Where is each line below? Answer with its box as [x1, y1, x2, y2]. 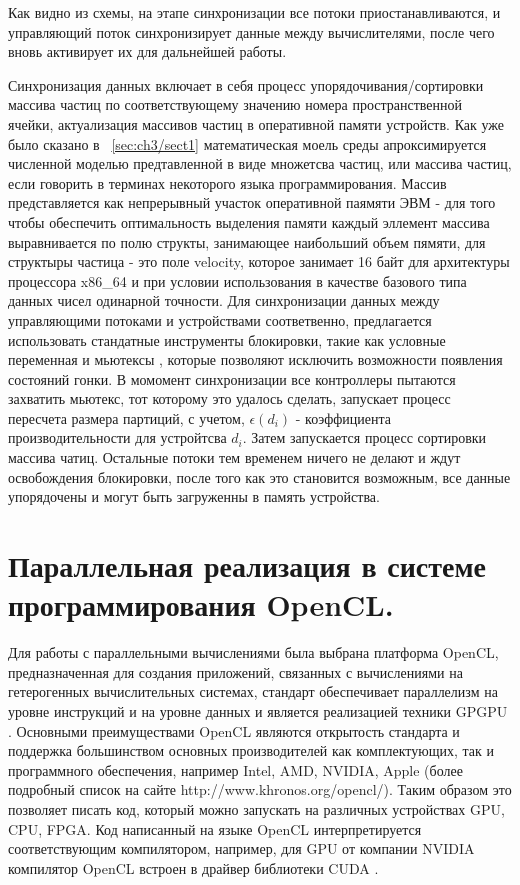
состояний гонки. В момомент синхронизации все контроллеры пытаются [8, 368, 456, 389]
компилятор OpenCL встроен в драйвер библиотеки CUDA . [8, 857, 379, 878]
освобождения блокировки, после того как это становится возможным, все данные [8, 466, 511, 487]
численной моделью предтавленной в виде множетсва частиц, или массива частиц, [8, 153, 512, 174]
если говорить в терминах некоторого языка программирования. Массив [8, 172, 447, 193]
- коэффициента [295, 407, 392, 428]
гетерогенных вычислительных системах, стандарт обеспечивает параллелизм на [8, 681, 498, 702]
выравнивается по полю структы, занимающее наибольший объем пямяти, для [8, 231, 486, 252]
